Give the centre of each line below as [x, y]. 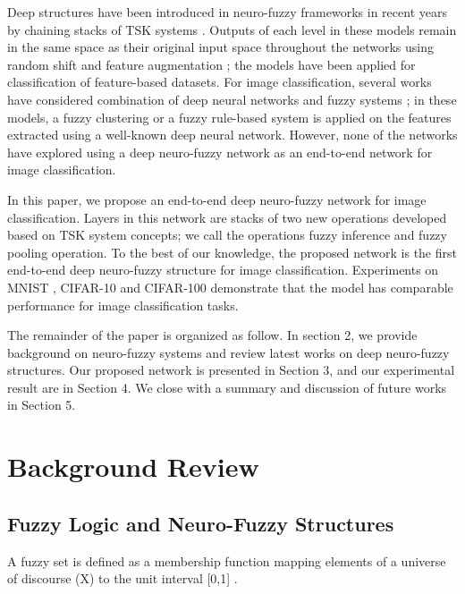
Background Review [133, 467]
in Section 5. [42, 405]
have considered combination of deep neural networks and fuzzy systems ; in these [232, 99]
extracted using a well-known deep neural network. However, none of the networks [232, 135]
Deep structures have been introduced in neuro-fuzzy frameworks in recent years [227, 12]
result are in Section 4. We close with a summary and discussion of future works [227, 387]
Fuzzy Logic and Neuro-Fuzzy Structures [201, 523]
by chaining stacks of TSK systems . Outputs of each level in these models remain [232, 29]
